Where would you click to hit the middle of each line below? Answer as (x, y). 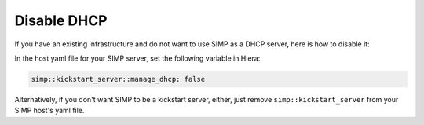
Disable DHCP (61, 20)
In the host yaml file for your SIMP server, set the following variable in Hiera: (137, 58)
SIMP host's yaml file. (49, 111)
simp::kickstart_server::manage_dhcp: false (118, 79)
